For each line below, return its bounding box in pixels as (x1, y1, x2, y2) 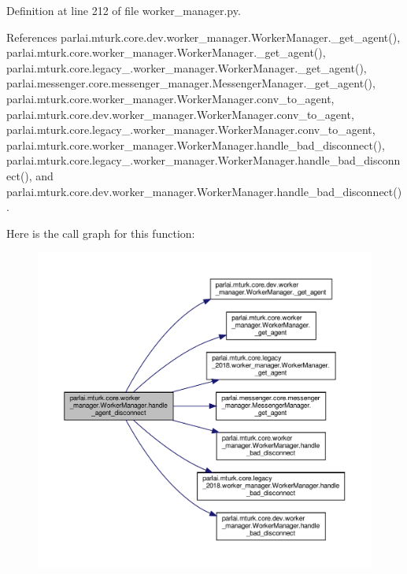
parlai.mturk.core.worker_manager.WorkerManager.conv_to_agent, (6, 90, 335, 106)
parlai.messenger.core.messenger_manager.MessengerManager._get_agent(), (6, 75, 376, 91)
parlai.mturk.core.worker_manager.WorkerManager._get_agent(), (6, 44, 326, 61)
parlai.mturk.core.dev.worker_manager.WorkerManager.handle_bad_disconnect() (6, 183, 402, 199)
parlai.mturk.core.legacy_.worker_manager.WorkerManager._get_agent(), (6, 59, 367, 76)
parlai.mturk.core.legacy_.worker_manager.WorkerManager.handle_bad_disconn (6, 152, 401, 168)
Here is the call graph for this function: (6, 224, 195, 241)
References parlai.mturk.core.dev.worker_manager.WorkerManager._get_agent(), (6, 28, 401, 45)
